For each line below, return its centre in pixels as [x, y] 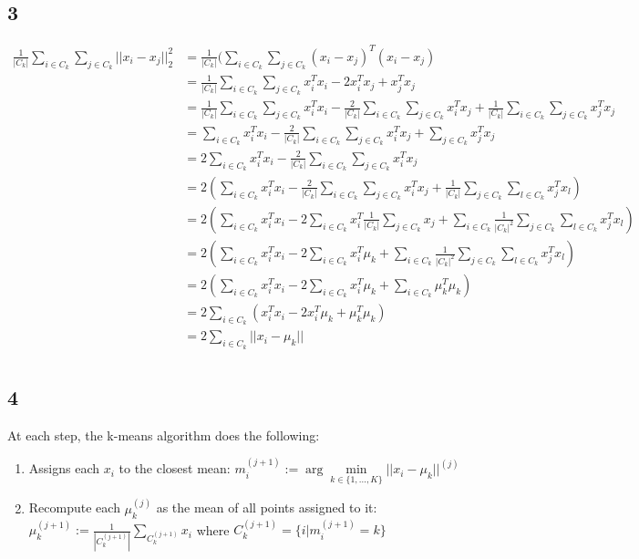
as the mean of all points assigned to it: [267, 507]
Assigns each [64, 468]
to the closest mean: [175, 468]
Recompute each [74, 507]
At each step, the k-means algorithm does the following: [164, 435]
